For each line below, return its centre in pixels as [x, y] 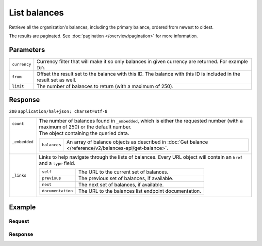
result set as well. [57, 80]
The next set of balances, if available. [121, 184]
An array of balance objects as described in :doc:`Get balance [137, 142]
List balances [36, 13]
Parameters [27, 50]
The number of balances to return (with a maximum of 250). [105, 86]
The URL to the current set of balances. [123, 172]
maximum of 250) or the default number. [85, 127]
